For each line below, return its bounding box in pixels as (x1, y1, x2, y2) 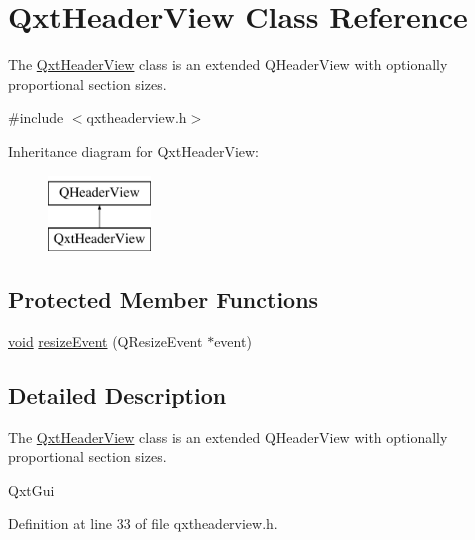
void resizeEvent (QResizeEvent (8, 330, 203, 351)
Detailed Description (8, 379, 227, 410)
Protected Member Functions (8, 284, 319, 315)
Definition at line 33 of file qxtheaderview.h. (8, 513, 278, 534)
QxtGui (8, 479, 55, 500)
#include (8, 107, 64, 128)
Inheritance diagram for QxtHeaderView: (8, 140, 260, 161)
